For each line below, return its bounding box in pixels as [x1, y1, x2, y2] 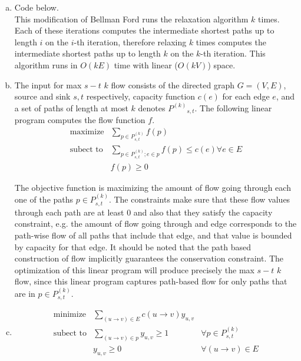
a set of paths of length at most [14, 101, 128, 114]
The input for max [14, 78, 82, 91]
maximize [70, 127, 104, 136]
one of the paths [14, 193, 74, 206]
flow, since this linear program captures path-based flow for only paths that [14, 275, 287, 287]
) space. [207, 58, 236, 71]
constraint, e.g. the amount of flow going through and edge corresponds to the [14, 217, 297, 230]
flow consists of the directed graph [111, 78, 234, 91]
